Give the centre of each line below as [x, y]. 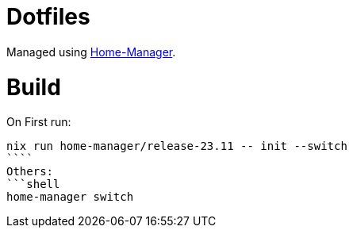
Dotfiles [48, 17]
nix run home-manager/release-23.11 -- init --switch [177, 146]
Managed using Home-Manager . [91, 52]
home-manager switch [70, 197]
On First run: [39, 122]
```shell [33, 184]
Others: [30, 172]
